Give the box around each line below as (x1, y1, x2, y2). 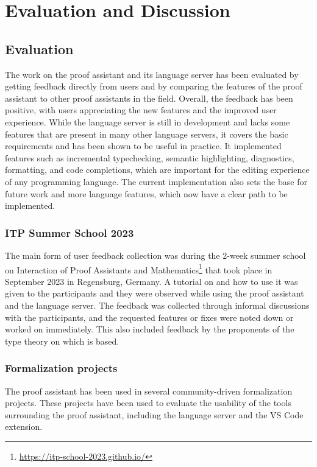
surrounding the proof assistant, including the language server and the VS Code (5, 408, 304, 421)
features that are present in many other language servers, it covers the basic (5, 127, 288, 140)
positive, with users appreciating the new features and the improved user (5, 104, 277, 116)
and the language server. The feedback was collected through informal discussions (5, 298, 310, 311)
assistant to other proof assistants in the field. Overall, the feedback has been (5, 91, 293, 104)
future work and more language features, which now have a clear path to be (5, 187, 288, 200)
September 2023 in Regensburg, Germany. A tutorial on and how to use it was (5, 275, 298, 287)
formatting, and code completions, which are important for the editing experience (5, 163, 310, 176)
